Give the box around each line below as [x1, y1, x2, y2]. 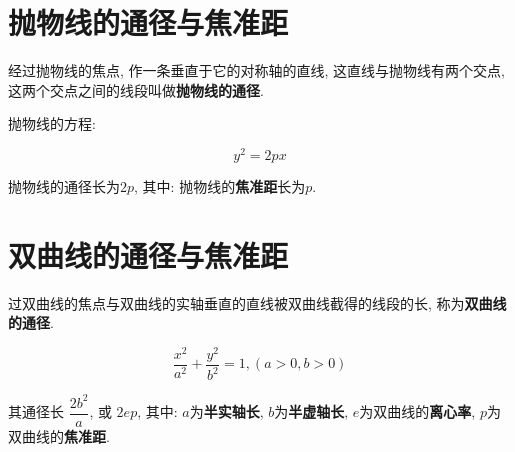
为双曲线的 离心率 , [359, 401, 476, 422]
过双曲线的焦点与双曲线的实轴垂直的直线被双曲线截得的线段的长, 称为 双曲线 [8, 292, 507, 313]
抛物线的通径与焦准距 [8, 2, 289, 43]
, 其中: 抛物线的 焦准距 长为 [134, 175, 306, 196]
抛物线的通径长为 [8, 175, 120, 196]
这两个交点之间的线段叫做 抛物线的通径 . [8, 79, 264, 100]
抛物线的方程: [8, 113, 96, 134]
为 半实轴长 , [189, 401, 264, 422]
